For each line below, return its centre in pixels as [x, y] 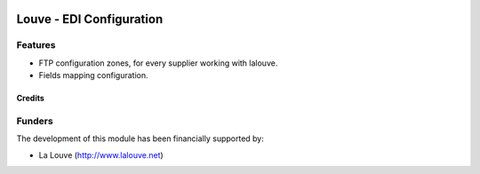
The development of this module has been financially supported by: [140, 138]
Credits [30, 99]
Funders [35, 121]
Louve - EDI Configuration [90, 19]
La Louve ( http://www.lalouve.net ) [101, 154]
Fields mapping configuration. [93, 75]
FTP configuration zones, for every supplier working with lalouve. [158, 63]
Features [36, 45]
